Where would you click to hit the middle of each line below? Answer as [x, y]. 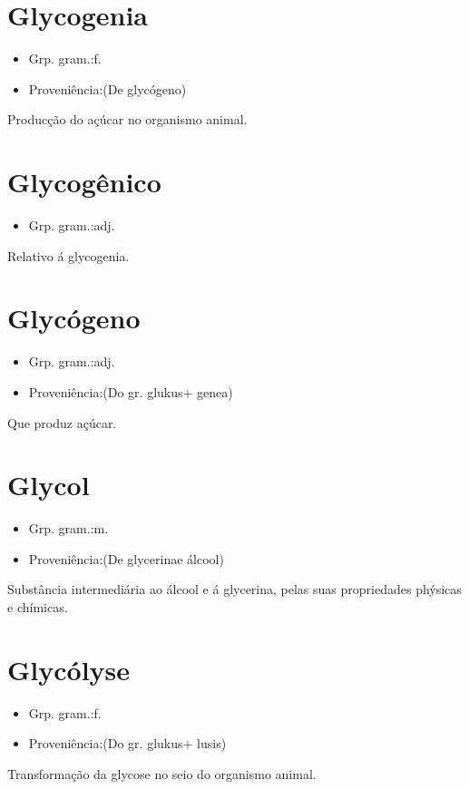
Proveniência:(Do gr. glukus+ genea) [131, 391]
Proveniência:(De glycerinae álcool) [126, 558]
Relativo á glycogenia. [68, 255]
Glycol [49, 485]
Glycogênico [84, 182]
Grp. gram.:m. [68, 528]
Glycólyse [69, 669]
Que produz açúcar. [62, 422]
